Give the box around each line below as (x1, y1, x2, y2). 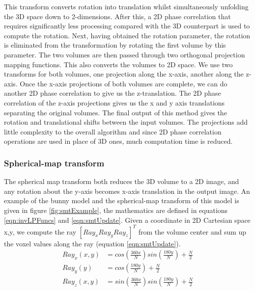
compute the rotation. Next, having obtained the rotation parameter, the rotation (4, 30, 251, 40)
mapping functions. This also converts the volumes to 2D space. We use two (4, 59, 233, 69)
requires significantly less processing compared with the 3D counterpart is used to (4, 21, 250, 31)
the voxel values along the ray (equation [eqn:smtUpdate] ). (4, 238, 181, 248)
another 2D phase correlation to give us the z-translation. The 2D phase (4, 88, 221, 98)
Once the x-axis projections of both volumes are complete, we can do (20, 78, 227, 88)
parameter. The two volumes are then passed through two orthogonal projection (4, 49, 245, 59)
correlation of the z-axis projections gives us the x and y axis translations (4, 97, 225, 107)
